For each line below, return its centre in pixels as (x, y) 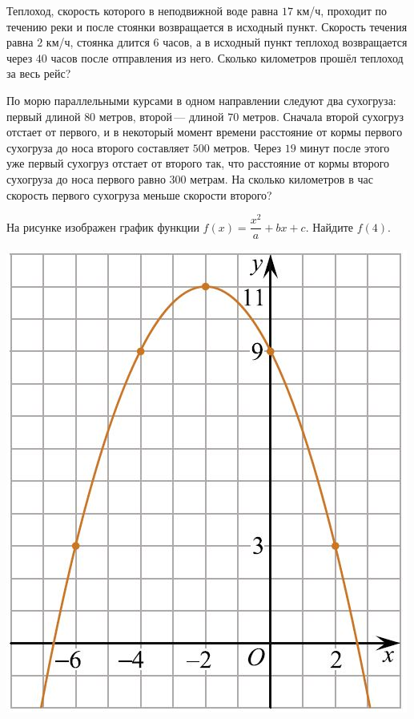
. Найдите (329, 226)
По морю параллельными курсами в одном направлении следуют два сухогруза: (201, 100)
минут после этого (345, 147)
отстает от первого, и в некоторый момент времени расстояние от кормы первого (205, 132)
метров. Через (247, 147)
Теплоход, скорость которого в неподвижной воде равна (143, 10)
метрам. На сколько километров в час (281, 178)
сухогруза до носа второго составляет (98, 147)
